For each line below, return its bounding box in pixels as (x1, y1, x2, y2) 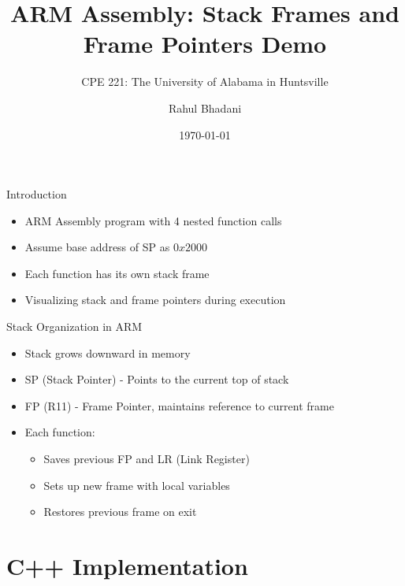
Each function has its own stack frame (24, 265, 210, 281)
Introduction (6, 186, 67, 202)
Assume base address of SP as (24, 239, 170, 255)
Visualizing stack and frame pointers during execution (24, 291, 286, 308)
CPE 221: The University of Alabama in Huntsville (81, 73, 329, 90)
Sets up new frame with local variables (43, 477, 230, 493)
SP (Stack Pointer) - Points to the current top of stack (24, 371, 289, 388)
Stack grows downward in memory (24, 344, 191, 361)
